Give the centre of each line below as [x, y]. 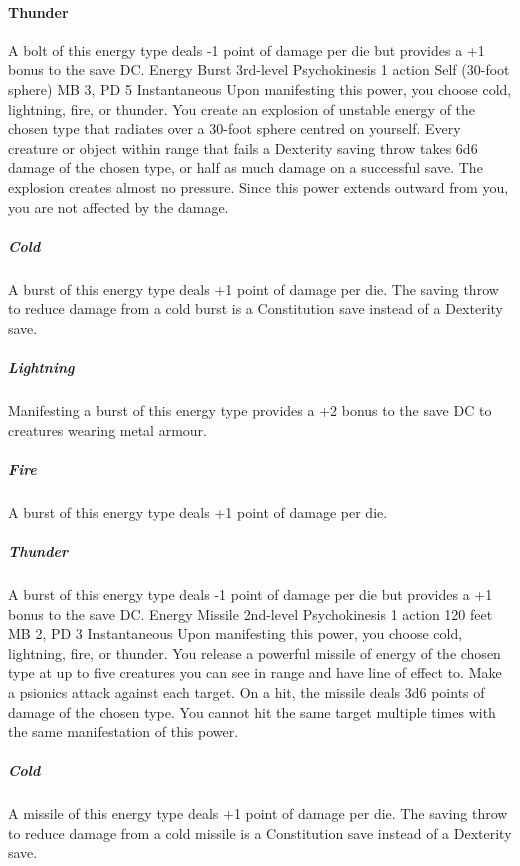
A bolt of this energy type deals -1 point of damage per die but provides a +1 [246, 49]
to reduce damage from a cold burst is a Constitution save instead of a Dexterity [255, 308]
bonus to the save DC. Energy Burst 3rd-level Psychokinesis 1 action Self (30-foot [259, 69]
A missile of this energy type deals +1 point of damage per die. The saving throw [258, 813]
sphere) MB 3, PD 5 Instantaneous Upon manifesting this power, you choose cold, [260, 88]
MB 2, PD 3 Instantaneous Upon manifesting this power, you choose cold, [235, 633]
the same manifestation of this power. [123, 731]
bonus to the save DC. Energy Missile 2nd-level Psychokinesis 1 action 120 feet [250, 613]
